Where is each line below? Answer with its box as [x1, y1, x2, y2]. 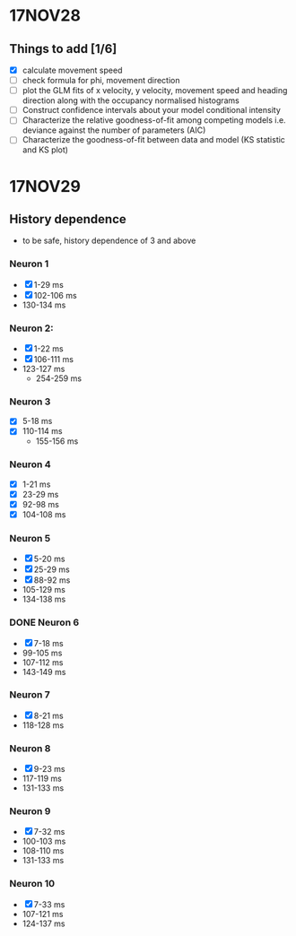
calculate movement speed [22, 65, 123, 75]
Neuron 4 [9, 458, 51, 471]
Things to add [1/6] [9, 41, 118, 56]
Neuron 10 [9, 878, 56, 890]
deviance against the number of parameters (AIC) [22, 125, 206, 135]
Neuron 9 [9, 805, 51, 818]
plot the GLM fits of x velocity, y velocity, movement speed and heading [22, 85, 288, 96]
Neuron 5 [9, 532, 51, 544]
